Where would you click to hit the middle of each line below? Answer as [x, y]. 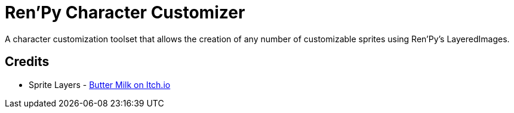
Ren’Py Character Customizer [125, 12]
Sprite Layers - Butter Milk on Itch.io [100, 84]
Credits [27, 62]
